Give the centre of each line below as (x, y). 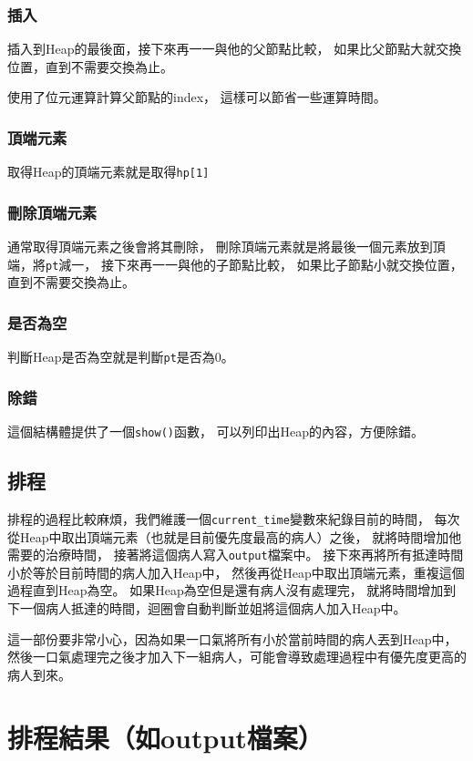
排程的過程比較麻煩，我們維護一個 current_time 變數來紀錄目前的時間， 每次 (234, 518)
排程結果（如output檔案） (165, 737)
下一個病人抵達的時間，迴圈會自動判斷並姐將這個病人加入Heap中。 (207, 607)
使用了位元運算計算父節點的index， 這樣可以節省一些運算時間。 (197, 97)
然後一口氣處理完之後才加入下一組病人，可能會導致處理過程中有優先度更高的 (237, 657)
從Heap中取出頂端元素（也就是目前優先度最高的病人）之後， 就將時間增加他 (235, 536)
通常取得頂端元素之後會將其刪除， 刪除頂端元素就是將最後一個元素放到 (220, 247)
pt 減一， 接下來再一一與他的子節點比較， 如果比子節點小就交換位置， (254, 264)
